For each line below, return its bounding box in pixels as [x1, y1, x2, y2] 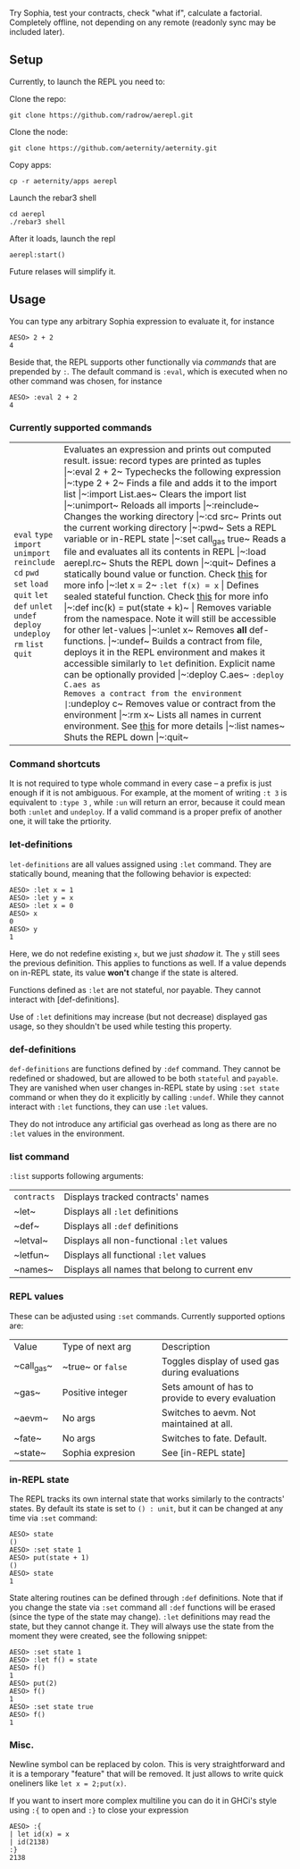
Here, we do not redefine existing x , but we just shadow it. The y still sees [9, 947, 280, 959]
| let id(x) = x [9, 1830, 70, 1840]
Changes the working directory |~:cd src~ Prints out [63, 509, 282, 522]
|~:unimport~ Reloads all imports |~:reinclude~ [63, 499, 260, 511]
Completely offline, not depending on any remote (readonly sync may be [9, 17, 277, 28]
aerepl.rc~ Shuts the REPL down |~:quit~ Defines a [63, 557, 277, 569]
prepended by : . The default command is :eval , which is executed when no [9, 366, 288, 376]
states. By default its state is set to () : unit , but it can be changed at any [9, 1503, 284, 1513]
